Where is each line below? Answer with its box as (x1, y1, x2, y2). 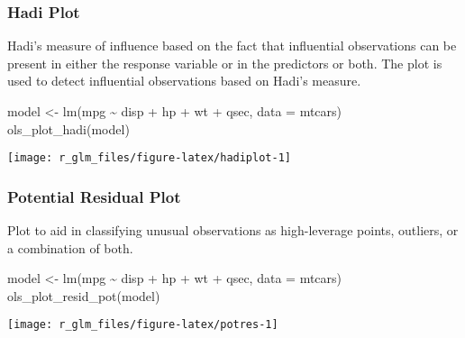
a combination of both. (7, 238, 133, 257)
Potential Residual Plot (7, 185, 181, 207)
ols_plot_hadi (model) (7, 119, 130, 138)
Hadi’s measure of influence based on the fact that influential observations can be (7, 36, 457, 55)
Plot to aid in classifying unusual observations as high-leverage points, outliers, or (7, 221, 459, 240)
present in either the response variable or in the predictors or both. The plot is (7, 53, 442, 72)
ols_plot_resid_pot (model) (7, 286, 160, 305)
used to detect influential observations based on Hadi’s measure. (7, 71, 361, 90)
